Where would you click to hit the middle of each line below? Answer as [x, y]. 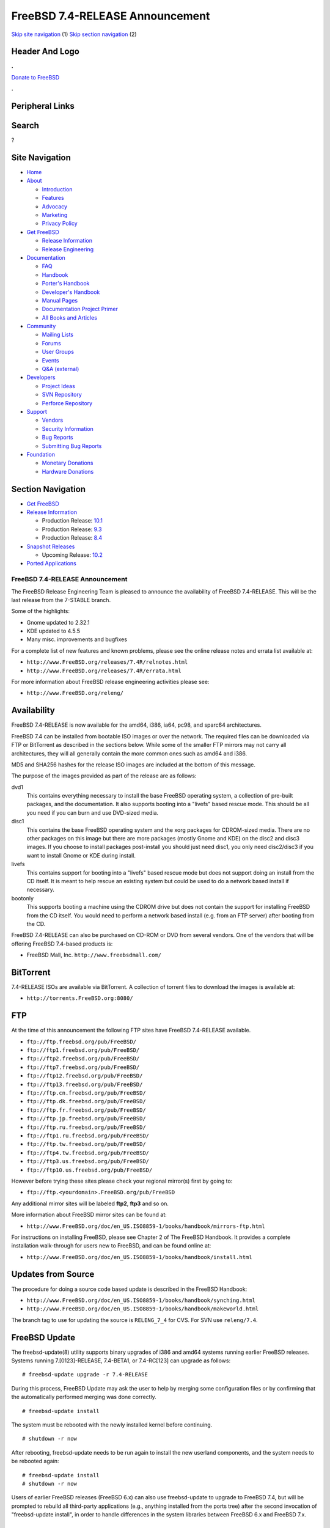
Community [41, 326]
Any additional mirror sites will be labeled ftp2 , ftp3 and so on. [90, 1203]
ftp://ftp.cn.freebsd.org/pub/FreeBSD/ [86, 1093]
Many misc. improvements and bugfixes [77, 639]
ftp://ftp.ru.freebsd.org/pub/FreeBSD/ [86, 1127]
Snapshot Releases [51, 546]
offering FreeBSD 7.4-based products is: [62, 944]
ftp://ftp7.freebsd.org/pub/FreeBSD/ [83, 1067]
